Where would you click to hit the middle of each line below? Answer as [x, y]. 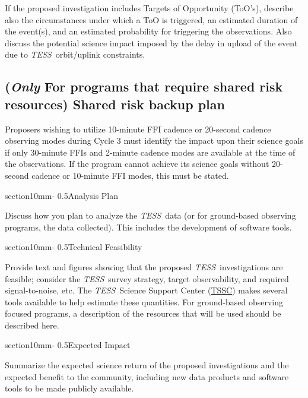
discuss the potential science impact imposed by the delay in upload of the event [151, 42]
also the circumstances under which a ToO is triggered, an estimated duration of [151, 19]
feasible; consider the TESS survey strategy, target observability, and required [147, 278]
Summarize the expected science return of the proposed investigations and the [147, 365]
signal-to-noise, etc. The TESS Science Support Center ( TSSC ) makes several [146, 290]
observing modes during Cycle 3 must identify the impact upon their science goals [154, 140]
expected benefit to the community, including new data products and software [147, 376]
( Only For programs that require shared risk [144, 86]
